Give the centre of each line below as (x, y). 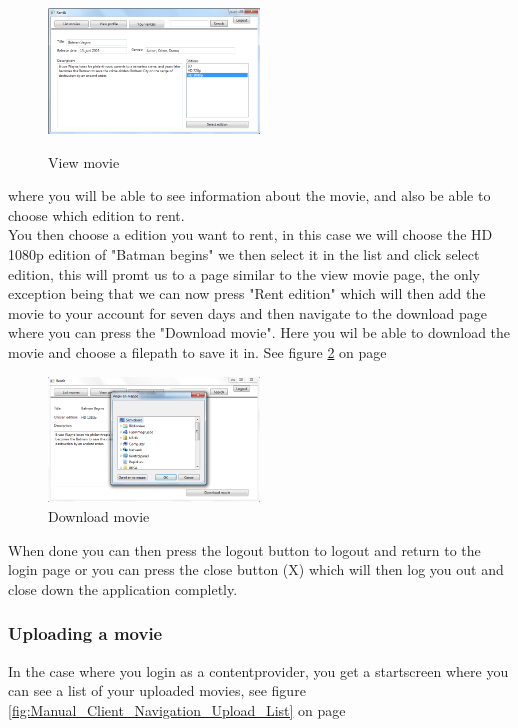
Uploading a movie (85, 633)
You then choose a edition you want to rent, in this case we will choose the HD (250, 234)
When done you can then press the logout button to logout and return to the (244, 549)
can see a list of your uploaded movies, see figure (157, 690)
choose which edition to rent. (96, 214)
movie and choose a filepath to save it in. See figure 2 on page (197, 351)
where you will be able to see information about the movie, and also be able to (249, 195)
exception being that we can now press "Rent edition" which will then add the (247, 293)
